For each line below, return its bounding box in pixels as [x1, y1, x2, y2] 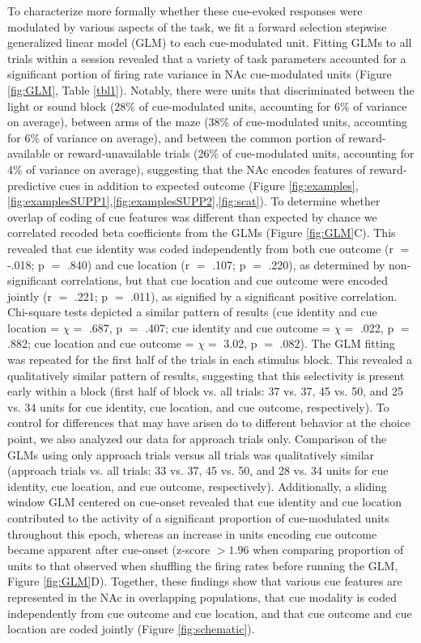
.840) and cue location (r [66, 256, 190, 273]
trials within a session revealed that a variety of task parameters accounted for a [7, 49, 406, 66]
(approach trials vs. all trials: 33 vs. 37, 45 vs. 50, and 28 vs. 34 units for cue [7, 462, 389, 479]
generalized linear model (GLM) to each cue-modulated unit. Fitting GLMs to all [7, 34, 412, 51]
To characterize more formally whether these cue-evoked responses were [7, 2, 363, 19]
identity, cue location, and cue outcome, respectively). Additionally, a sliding [7, 477, 387, 494]
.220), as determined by [268, 256, 385, 273]
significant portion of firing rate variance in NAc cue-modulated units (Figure [7, 66, 392, 82]
